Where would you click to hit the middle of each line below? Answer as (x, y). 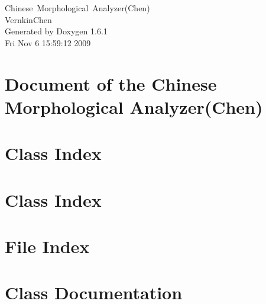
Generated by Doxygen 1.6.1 (56, 31)
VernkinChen (28, 19)
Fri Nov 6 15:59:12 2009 (48, 42)
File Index (47, 246)
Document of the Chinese (111, 83)
